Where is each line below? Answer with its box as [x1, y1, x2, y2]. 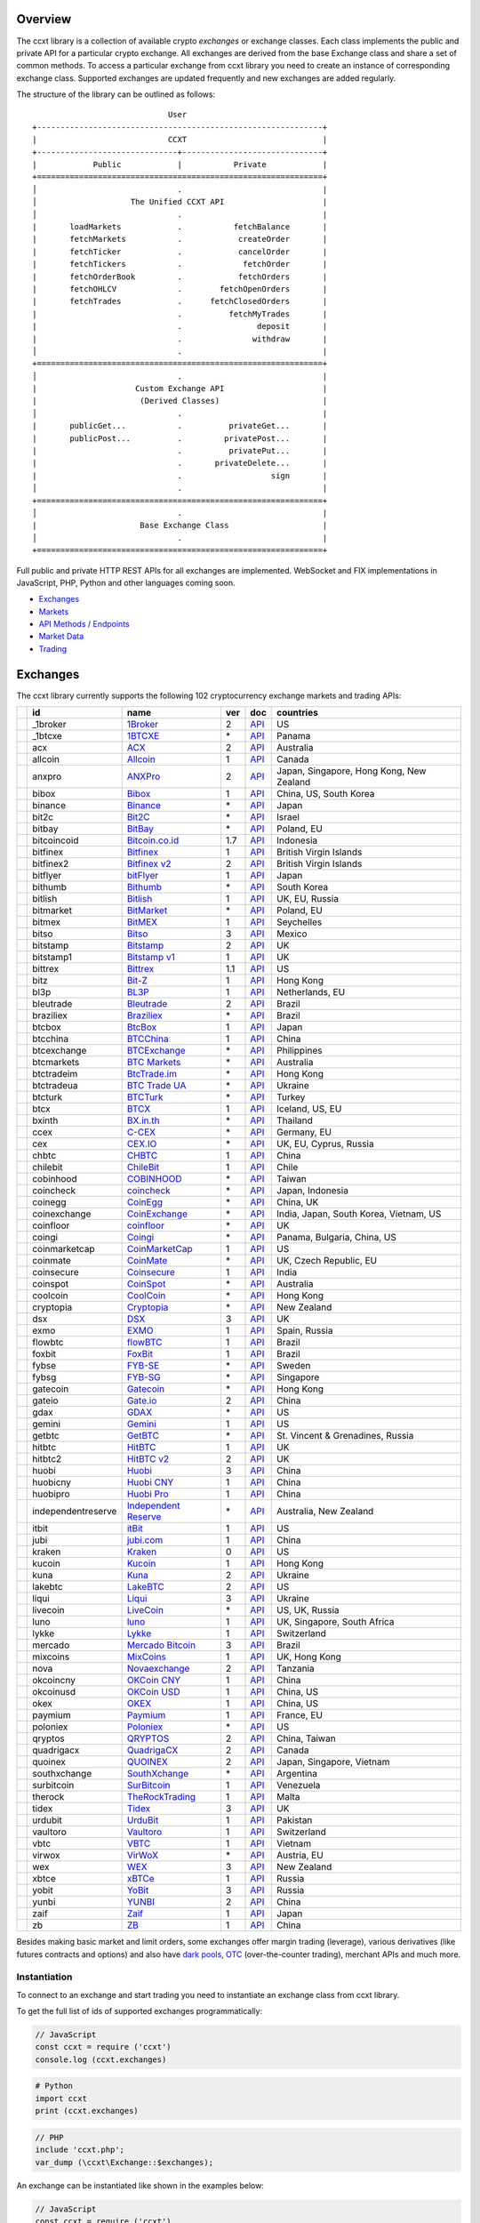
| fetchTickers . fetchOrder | [32, 259, 328, 269]
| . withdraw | [32, 333, 328, 344]
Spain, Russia [276, 1325, 333, 1337]
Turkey [276, 1091, 306, 1103]
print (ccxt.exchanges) [35, 2106, 140, 2116]
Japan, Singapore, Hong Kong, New [276, 765, 427, 777]
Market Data [38, 631, 84, 642]
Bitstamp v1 [126, 951, 175, 964]
